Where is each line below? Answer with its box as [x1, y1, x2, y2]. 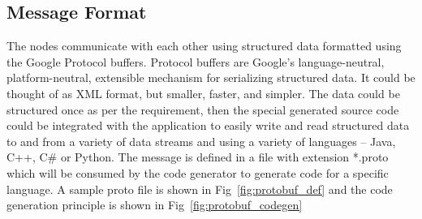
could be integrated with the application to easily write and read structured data [6, 117, 410, 134]
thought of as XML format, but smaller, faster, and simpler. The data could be [6, 84, 400, 101]
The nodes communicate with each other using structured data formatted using [6, 37, 402, 54]
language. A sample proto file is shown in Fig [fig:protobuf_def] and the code [6, 180, 393, 197]
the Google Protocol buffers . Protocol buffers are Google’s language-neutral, [6, 53, 385, 70]
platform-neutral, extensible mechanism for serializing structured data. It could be [6, 69, 416, 86]
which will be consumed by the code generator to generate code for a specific [6, 164, 389, 181]
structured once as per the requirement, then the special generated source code [6, 101, 399, 118]
